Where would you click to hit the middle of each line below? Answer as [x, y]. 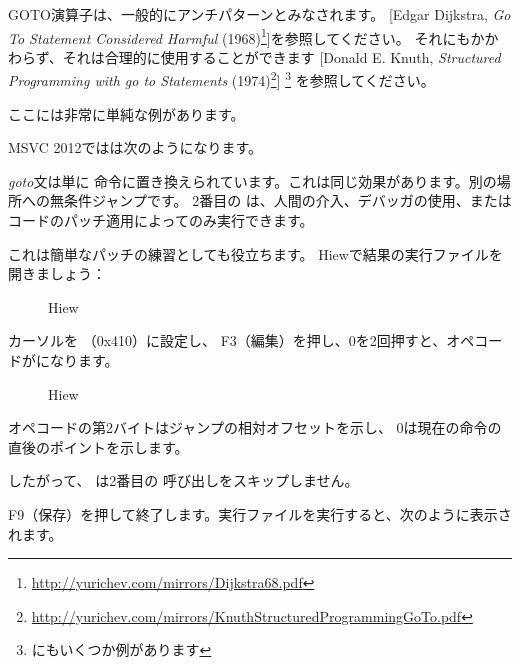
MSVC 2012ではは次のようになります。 [135, 147]
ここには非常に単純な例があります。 [126, 113]
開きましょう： [57, 273]
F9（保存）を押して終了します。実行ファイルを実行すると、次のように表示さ [260, 514]
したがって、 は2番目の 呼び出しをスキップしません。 [183, 480]
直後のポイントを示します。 [98, 446]
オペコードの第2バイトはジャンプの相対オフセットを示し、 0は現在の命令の [255, 427]
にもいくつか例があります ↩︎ [121, 649]
